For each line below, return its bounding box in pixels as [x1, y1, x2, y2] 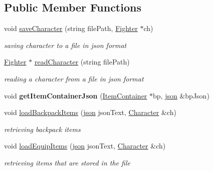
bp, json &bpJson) [153, 90, 209, 100]
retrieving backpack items [4, 123, 81, 134]
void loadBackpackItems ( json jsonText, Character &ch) [4, 107, 176, 117]
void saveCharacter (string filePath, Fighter [4, 23, 138, 33]
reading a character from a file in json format [4, 73, 144, 83]
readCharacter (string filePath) [34, 56, 130, 67]
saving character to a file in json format [4, 39, 127, 50]
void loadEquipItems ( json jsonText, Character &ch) [4, 140, 166, 151]
